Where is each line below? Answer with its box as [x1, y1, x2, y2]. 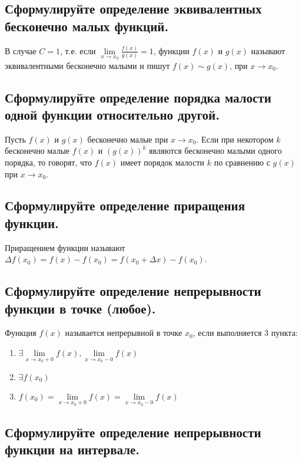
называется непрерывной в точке [65, 326, 182, 339]
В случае [5, 44, 36, 57]
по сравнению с [214, 156, 270, 168]
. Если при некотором [196, 133, 274, 145]
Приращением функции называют [5, 241, 125, 253]
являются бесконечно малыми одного [149, 144, 282, 157]
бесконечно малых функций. [5, 16, 169, 35]
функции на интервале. [5, 440, 140, 458]
